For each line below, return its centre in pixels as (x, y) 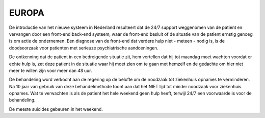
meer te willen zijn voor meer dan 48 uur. (51, 71)
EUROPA (27, 13)
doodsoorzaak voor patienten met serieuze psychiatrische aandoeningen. (84, 48)
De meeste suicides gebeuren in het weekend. (56, 109)
